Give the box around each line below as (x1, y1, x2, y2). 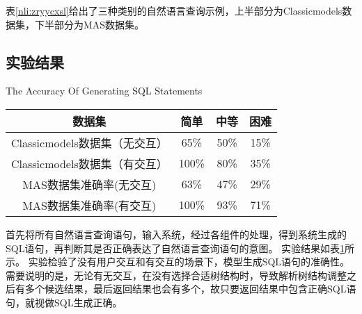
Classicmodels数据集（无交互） (11, 134, 168, 151)
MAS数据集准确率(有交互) (22, 197, 157, 213)
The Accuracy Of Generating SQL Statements (6, 83, 203, 98)
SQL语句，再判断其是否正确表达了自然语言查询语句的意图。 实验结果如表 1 (6, 240, 345, 255)
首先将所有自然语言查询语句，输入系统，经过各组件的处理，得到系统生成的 (6, 226, 347, 241)
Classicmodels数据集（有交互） (11, 155, 168, 172)
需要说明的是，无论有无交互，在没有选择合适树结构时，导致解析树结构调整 (6, 267, 347, 282)
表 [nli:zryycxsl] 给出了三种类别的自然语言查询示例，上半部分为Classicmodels (6, 3, 343, 17)
